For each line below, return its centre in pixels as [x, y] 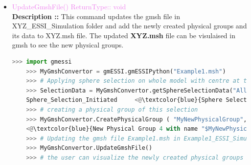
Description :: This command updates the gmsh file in [96, 16]
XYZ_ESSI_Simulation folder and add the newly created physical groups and [129, 26]
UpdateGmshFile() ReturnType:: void [69, 6]
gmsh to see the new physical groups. [68, 45]
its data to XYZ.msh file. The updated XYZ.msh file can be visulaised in [124, 35]
